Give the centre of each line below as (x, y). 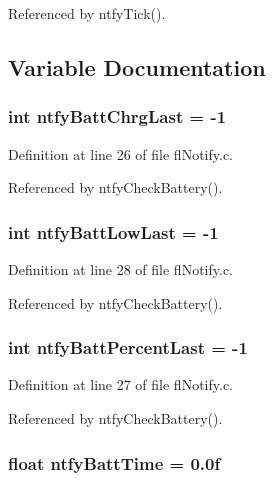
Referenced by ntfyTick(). (87, 13)
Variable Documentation (137, 66)
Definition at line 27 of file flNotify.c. (121, 384)
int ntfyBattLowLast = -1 (113, 231)
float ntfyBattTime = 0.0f (114, 462)
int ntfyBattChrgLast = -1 (117, 116)
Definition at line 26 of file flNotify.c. (121, 153)
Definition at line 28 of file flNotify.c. (121, 269)
